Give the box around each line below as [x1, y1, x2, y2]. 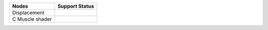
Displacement [12, 9, 45, 16]
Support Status [57, 3, 94, 9]
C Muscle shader [12, 16, 52, 22]
